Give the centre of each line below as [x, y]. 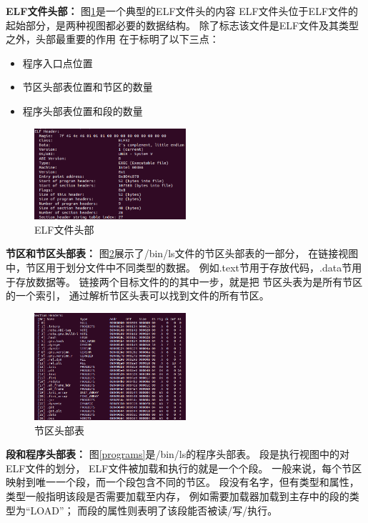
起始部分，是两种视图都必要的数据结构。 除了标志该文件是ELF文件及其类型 [183, 25]
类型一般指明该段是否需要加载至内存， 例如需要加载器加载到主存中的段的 [178, 495]
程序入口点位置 [58, 63]
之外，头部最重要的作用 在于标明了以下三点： [113, 39]
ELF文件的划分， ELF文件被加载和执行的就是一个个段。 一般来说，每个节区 [184, 468]
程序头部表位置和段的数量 [83, 110]
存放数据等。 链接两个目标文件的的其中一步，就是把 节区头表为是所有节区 [189, 281]
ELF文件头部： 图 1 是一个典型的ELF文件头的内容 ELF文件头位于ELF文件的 [182, 11]
